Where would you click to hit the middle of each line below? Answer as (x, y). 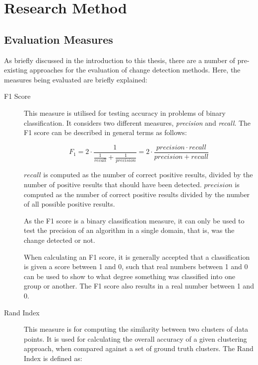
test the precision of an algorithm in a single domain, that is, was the (129, 230)
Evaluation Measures (59, 39)
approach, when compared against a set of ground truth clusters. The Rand (139, 348)
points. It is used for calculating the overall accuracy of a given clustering (135, 338)
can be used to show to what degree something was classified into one (129, 276)
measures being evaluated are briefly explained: (76, 79)
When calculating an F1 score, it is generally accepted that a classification (137, 256)
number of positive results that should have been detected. (113, 184)
